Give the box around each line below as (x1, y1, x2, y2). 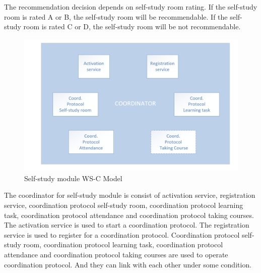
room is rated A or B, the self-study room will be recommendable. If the (4, 11, 228, 22)
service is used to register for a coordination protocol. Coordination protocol (4, 229, 240, 240)
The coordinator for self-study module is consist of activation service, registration (4, 190, 255, 200)
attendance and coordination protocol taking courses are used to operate (4, 249, 228, 260)
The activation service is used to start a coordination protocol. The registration (4, 220, 249, 230)
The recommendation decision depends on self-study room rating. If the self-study (4, 2, 257, 12)
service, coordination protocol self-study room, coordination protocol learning (4, 200, 243, 210)
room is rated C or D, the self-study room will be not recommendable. (23, 21, 241, 32)
